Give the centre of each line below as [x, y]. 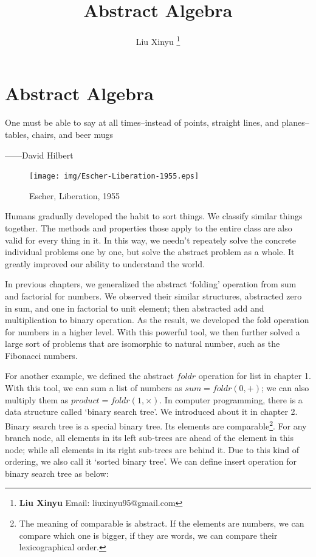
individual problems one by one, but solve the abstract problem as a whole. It [150, 252]
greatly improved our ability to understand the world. [105, 263]
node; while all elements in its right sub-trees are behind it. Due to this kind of [152, 449]
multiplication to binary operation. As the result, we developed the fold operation [157, 320]
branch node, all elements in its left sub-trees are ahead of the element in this [149, 438]
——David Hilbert [39, 155]
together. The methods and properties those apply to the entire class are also [149, 227]
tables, [17, 134]
